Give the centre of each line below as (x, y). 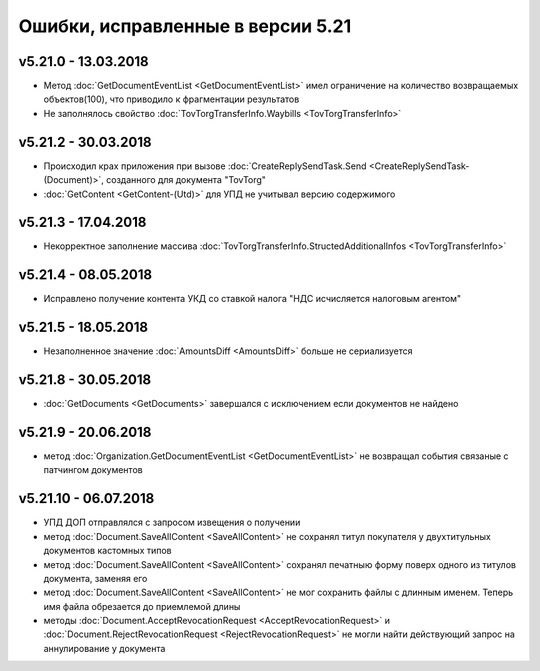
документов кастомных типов (107, 551)
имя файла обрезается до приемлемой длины (142, 606)
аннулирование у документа (104, 648)
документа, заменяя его (95, 578)
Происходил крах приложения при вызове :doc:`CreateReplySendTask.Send (205, 166)
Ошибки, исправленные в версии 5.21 (185, 26)
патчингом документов (93, 470)
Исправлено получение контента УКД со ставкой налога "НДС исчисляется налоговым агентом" (252, 299)
